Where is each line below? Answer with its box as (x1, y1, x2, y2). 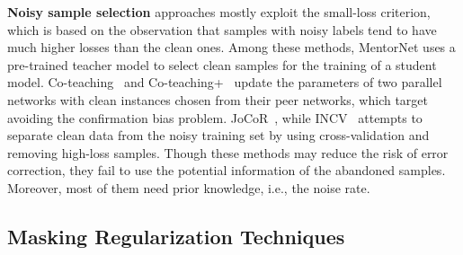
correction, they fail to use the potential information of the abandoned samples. (7, 161, 446, 180)
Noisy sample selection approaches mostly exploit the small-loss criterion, (7, 3, 431, 21)
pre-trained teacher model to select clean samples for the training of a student (7, 55, 437, 74)
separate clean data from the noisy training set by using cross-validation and (7, 126, 430, 145)
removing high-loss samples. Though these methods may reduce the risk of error (7, 143, 449, 162)
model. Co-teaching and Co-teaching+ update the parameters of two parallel (7, 73, 442, 92)
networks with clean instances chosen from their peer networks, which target (7, 90, 429, 109)
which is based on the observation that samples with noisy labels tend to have (7, 20, 437, 39)
